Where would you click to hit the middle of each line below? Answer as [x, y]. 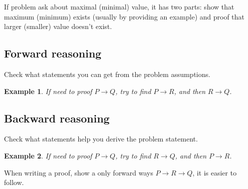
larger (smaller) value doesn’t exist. [58, 26]
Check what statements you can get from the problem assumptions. [107, 74]
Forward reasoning [53, 53]
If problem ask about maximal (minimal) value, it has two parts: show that [119, 6]
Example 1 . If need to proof [48, 91]
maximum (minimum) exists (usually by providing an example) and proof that [124, 16]
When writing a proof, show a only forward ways [79, 172]
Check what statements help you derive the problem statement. [101, 139]
